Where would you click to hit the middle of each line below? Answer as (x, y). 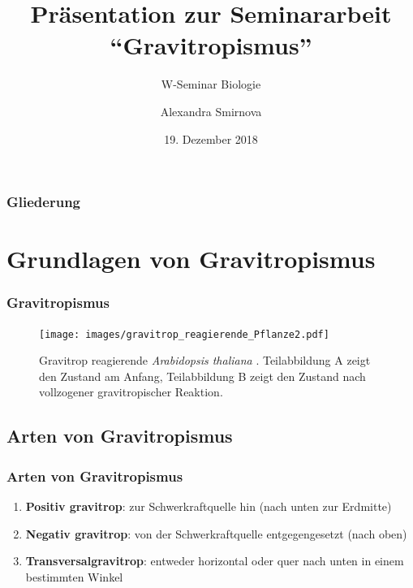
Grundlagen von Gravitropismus (191, 259)
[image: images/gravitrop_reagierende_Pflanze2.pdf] (184, 334)
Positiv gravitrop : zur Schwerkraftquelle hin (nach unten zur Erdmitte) (209, 506)
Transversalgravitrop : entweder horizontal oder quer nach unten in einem (215, 561)
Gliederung (43, 202)
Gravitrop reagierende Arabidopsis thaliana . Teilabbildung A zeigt (205, 360)
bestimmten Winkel (74, 576)
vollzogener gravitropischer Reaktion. (131, 392)
